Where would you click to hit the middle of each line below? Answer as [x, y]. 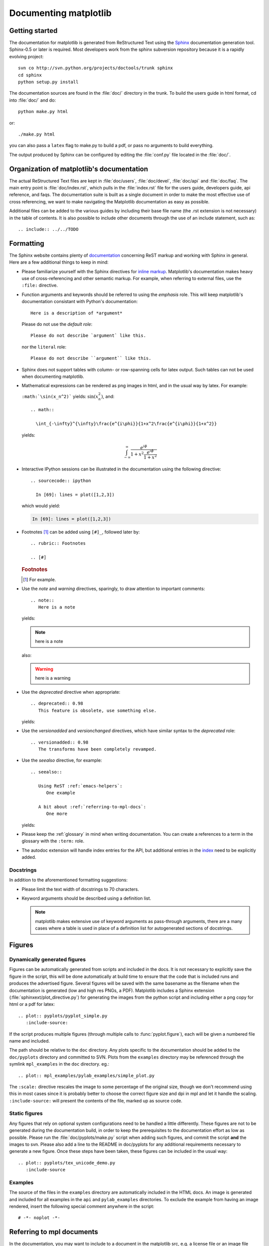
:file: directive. [40, 285]
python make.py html [43, 112]
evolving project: [26, 56]
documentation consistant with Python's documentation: [80, 302]
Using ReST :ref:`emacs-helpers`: [80, 786]
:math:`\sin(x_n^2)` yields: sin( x [60, 396]
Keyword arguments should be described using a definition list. [86, 898]
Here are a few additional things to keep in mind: [59, 262]
